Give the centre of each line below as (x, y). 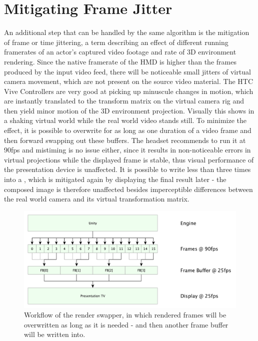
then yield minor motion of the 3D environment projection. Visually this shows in (129, 110)
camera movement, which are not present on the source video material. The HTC (129, 81)
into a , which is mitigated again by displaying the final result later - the (115, 179)
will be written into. (55, 334)
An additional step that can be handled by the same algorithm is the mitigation (127, 32)
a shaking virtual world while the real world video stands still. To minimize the (125, 120)
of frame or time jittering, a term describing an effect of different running (116, 42)
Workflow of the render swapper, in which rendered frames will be (125, 315)
